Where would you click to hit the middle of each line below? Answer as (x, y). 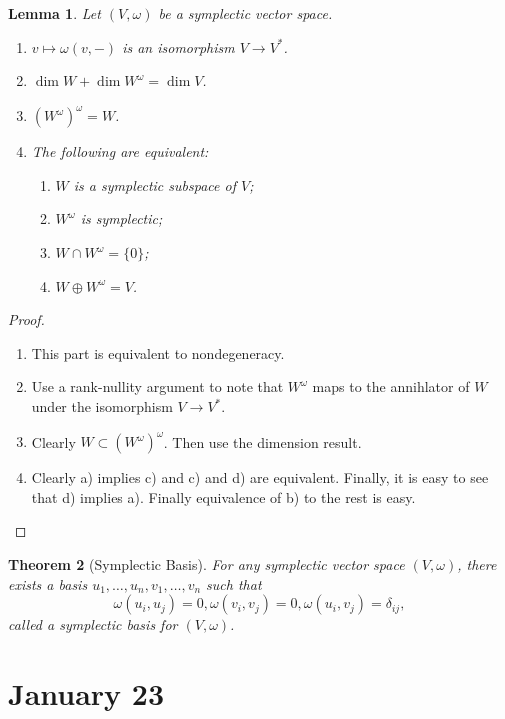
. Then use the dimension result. (262, 441)
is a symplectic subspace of (154, 184)
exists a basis (48, 583)
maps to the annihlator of (391, 386)
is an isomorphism (178, 46)
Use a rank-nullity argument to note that (157, 386)
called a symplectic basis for (93, 624)
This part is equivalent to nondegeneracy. (158, 352)
